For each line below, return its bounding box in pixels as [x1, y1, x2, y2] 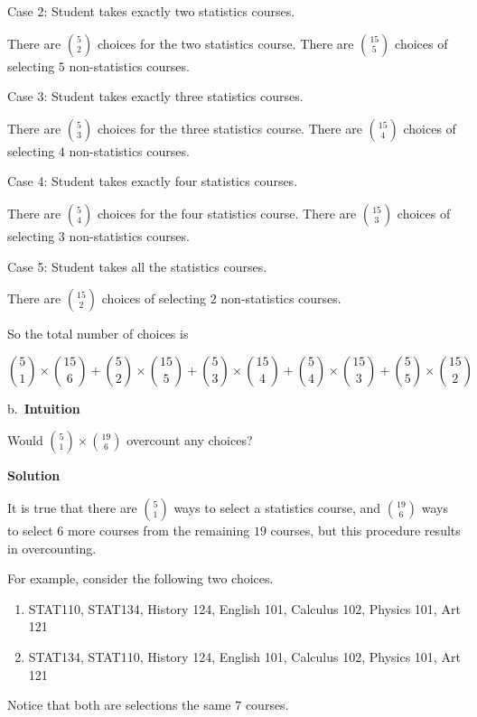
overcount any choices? [126, 431, 253, 450]
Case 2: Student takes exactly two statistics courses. [7, 2, 295, 20]
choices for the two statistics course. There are [97, 33, 354, 52]
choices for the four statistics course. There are [97, 203, 357, 222]
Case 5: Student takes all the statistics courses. [7, 256, 267, 275]
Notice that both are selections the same [7, 695, 231, 714]
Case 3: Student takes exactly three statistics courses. [7, 87, 304, 106]
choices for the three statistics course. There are [97, 118, 362, 137]
